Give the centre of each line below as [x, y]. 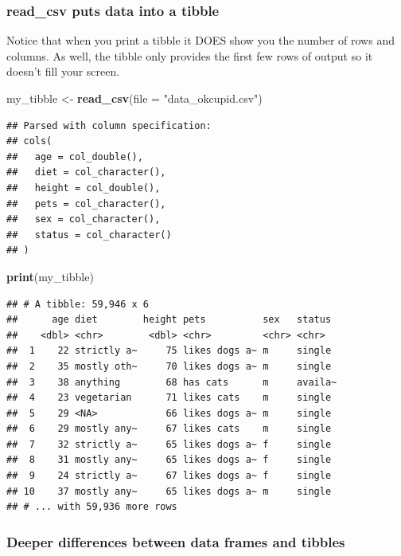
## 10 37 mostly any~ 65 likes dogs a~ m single [169, 491]
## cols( [29, 141]
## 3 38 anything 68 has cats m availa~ [172, 382]
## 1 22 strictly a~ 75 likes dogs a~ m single [169, 351]
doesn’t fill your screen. [63, 71]
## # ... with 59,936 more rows [92, 507]
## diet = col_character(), [86, 172]
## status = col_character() [89, 235]
